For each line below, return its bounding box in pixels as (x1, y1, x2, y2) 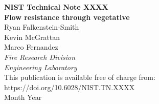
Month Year (4, 92, 42, 102)
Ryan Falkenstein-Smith (4, 22, 79, 32)
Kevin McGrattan (4, 31, 60, 42)
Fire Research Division (4, 51, 76, 62)
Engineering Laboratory (4, 61, 77, 72)
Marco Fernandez (4, 41, 58, 52)
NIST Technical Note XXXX (4, 2, 108, 12)
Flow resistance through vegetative (4, 11, 130, 22)
